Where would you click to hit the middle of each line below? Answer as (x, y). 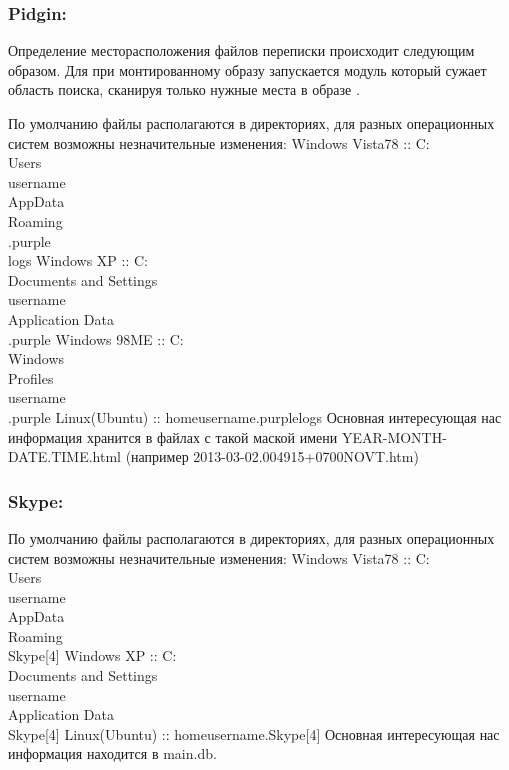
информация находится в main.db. (112, 753)
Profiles (31, 377)
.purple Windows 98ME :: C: (96, 338)
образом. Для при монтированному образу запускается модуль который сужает (247, 69)
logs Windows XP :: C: (78, 260)
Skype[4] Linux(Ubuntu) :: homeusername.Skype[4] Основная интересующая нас (254, 733)
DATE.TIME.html (64, 456)
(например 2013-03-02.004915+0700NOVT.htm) (272, 456)
